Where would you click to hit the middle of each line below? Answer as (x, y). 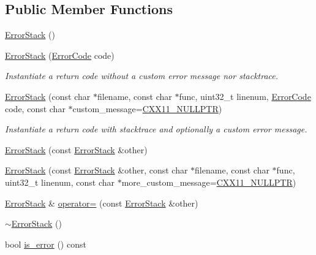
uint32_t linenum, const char (60, 182)
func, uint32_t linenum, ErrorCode (245, 96)
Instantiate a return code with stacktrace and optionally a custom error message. (156, 129)
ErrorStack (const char (48, 96)
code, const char (35, 108)
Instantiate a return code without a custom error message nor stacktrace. (142, 76)
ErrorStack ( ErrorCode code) (60, 55)
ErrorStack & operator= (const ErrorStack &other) (102, 203)
